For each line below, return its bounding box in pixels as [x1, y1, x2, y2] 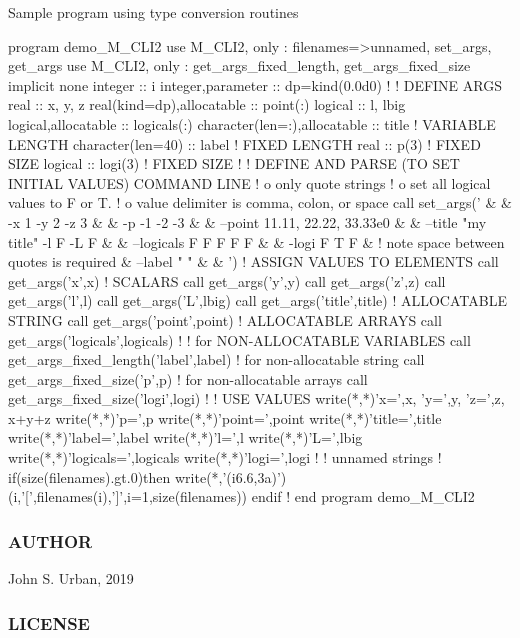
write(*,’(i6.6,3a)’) [174, 466, 287, 487]
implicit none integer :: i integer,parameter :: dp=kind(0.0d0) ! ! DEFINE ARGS [8, 74, 503, 95]
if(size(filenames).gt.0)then [8, 466, 171, 487]
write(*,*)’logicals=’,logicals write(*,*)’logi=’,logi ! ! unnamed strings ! [8, 447, 442, 468]
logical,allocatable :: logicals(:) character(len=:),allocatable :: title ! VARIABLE [8, 113, 496, 134]
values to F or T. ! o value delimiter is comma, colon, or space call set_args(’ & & [8, 192, 512, 213]
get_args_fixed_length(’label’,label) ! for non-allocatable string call [8, 349, 425, 370]
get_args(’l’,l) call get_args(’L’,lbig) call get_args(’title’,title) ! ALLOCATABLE [8, 290, 507, 311]
